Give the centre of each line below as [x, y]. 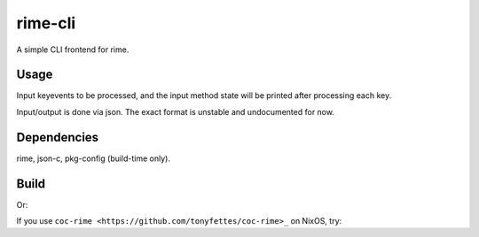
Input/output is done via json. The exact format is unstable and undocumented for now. [175, 111]
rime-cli [46, 23]
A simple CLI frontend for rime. [73, 50]
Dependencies [58, 137]
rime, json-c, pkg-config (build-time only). [93, 158]
